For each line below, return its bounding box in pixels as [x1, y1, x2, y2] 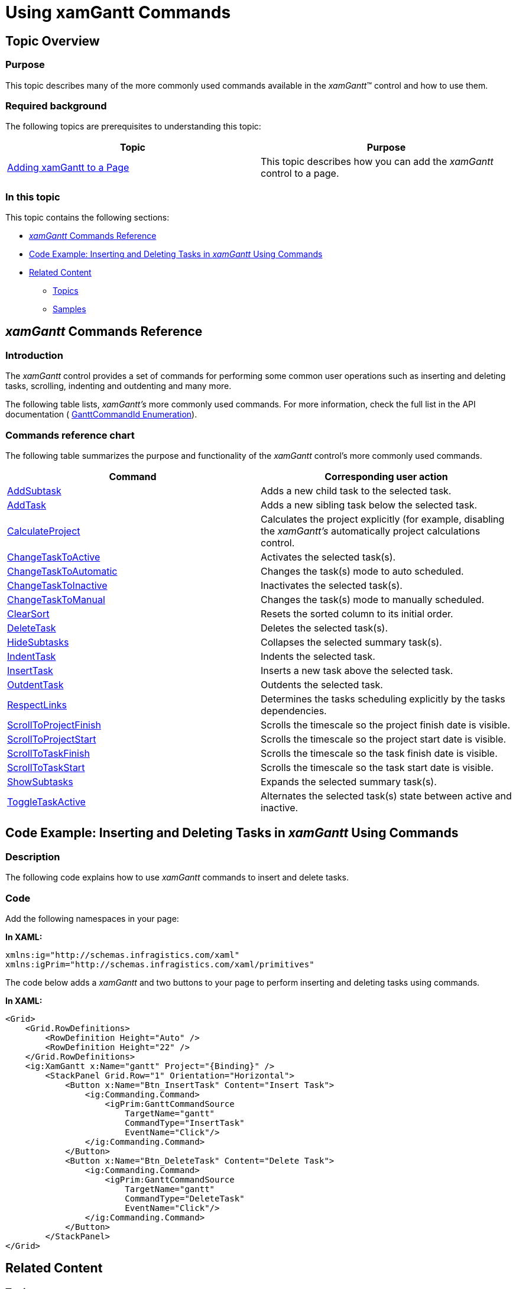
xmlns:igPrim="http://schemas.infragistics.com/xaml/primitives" [5, 959, 314, 969]
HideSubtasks [7, 636, 69, 649]
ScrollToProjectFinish [7, 719, 101, 731]
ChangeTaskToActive [7, 551, 100, 563]
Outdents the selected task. [261, 679, 383, 691]
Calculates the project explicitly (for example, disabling [261, 513, 505, 526]
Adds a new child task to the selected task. [261, 485, 452, 497]
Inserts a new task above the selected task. [261, 665, 453, 677]
